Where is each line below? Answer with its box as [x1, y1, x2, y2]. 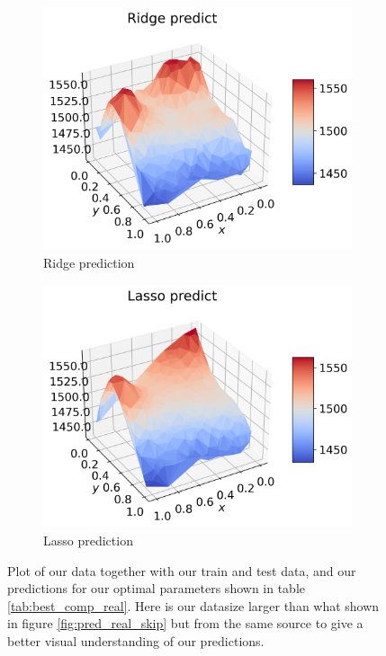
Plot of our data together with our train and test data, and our [7, 561, 356, 580]
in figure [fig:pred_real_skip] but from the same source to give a [7, 614, 364, 633]
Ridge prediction [43, 253, 135, 272]
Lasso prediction [43, 530, 133, 549]
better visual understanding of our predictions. [7, 631, 265, 650]
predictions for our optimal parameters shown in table [7, 579, 306, 598]
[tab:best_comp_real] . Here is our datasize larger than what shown [7, 596, 380, 615]
